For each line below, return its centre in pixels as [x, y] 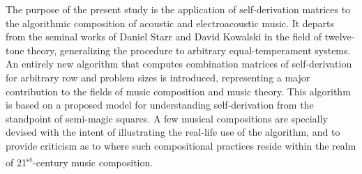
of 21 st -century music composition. [80, 161]
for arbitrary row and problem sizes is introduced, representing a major [158, 77]
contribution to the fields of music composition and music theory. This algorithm [178, 91]
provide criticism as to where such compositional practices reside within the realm [181, 145]
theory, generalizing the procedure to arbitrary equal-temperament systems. [189, 50]
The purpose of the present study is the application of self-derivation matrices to [178, 9]
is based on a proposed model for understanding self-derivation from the [160, 105]
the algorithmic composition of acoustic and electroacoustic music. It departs [170, 23]
